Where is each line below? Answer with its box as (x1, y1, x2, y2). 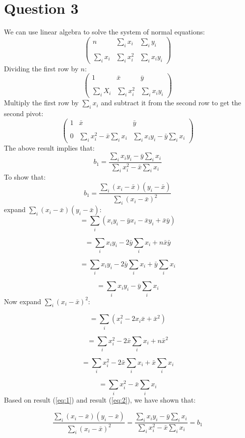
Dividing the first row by (4, 63, 79, 73)
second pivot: (4, 108, 44, 118)
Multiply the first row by (4, 97, 79, 108)
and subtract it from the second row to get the (101, 97, 242, 108)
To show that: (4, 172, 46, 182)
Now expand (4, 296, 41, 306)
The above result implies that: (4, 142, 95, 153)
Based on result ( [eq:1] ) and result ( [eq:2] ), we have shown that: (4, 394, 196, 405)
